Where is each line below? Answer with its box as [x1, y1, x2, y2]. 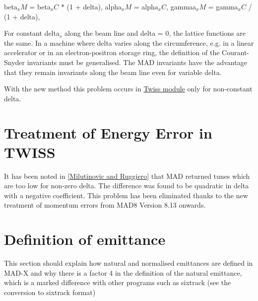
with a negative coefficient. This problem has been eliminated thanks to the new [4, 190, 248, 200]
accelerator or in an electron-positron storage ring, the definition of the [4, 47, 220, 58]
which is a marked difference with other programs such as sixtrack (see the [4, 277, 231, 288]
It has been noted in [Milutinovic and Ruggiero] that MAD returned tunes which [4, 170, 250, 181]
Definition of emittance [4, 229, 166, 249]
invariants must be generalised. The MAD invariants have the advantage [27, 57, 247, 67]
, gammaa [166, 1, 196, 11]
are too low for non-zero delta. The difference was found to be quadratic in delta [4, 180, 249, 191]
